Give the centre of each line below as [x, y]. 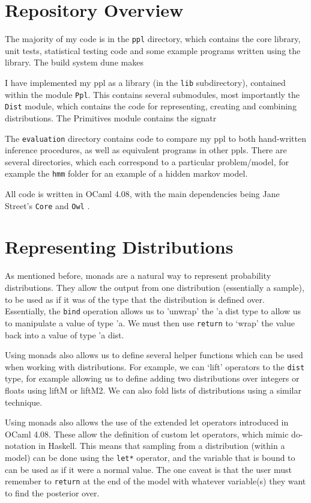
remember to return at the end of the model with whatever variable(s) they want [155, 481]
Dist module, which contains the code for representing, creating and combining [151, 106]
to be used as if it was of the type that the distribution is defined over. [135, 299]
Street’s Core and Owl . [47, 205]
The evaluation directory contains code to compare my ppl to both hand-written [155, 138]
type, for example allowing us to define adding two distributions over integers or [152, 378]
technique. [24, 402]
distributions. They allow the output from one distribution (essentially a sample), [155, 287]
